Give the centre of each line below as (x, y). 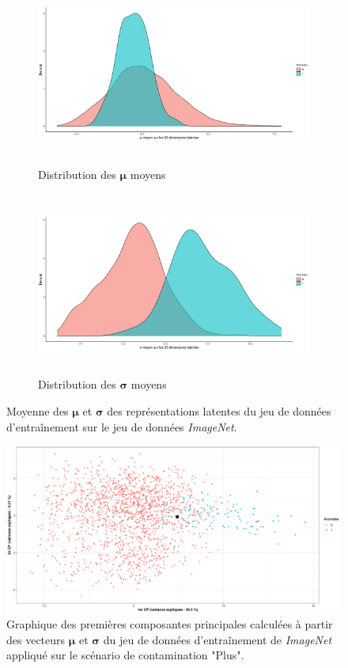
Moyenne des (38, 410)
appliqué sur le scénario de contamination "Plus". (125, 655)
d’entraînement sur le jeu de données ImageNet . (122, 426)
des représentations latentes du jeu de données (219, 410)
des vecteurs (36, 639)
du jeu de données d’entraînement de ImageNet (217, 639)
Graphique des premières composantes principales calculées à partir (170, 624)
